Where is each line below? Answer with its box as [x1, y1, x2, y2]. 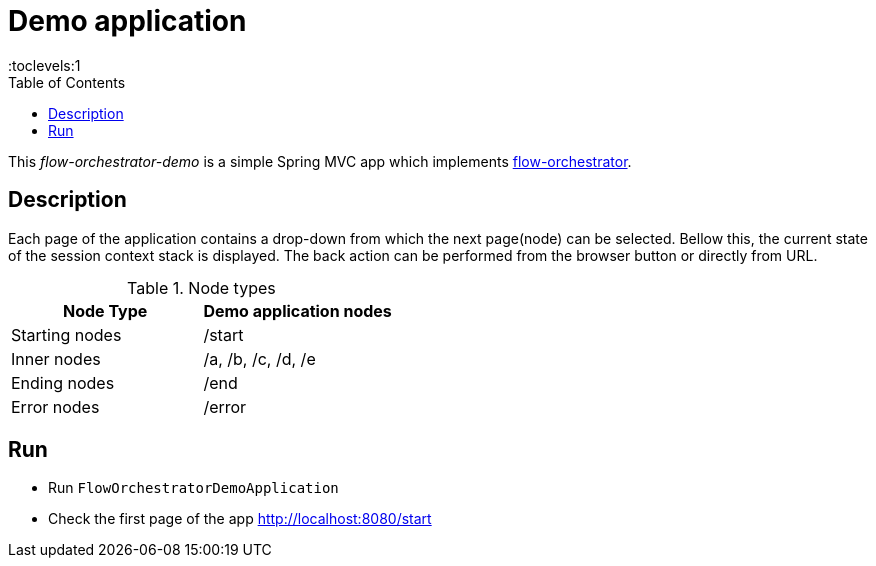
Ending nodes [11, 372, 115, 393]
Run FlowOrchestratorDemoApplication [48, 479, 339, 497]
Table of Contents [8, 73, 126, 91]
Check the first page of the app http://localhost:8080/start [48, 510, 432, 528]
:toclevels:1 [8, 56, 81, 74]
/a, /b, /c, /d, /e [203, 348, 316, 369]
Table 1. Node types [127, 277, 276, 298]
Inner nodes [11, 348, 101, 369]
